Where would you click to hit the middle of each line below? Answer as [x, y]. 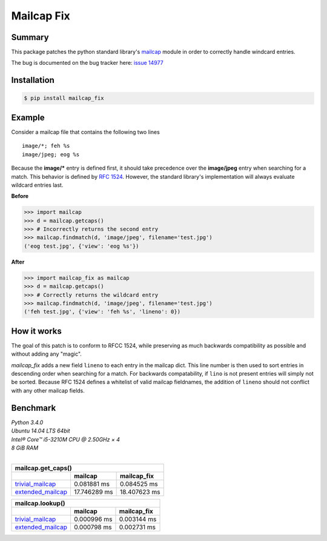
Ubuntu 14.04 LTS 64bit [41, 431]
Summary [30, 37]
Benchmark [34, 408]
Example [28, 117]
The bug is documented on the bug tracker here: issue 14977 [87, 63]
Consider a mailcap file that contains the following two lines [85, 132]
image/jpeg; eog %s [51, 154]
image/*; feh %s [46, 146]
